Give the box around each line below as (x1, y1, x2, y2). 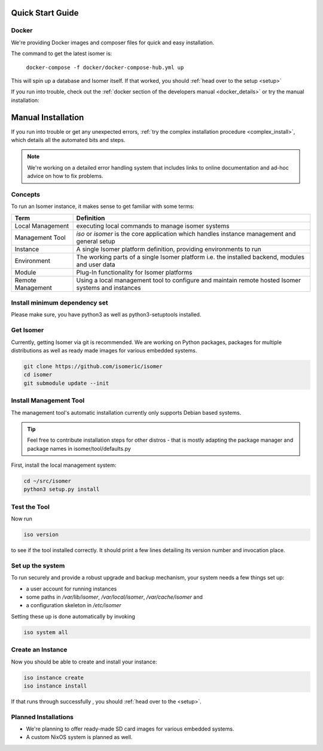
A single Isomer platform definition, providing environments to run (76, 245, 261, 253)
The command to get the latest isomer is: (11, 50, 112, 57)
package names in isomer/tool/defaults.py (27, 445, 131, 452)
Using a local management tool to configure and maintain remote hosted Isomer (76, 276, 301, 284)
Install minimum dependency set (11, 298, 108, 307)
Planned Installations (11, 713, 74, 721)
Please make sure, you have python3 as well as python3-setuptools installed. (11, 311, 202, 318)
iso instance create (23, 674, 84, 681)
